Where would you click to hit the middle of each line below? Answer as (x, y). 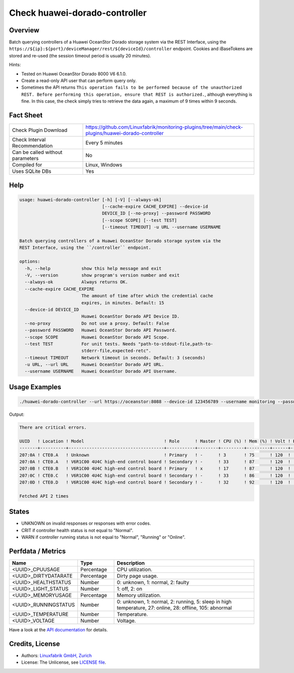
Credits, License (35, 644)
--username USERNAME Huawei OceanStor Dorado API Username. (101, 371)
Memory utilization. (139, 595)
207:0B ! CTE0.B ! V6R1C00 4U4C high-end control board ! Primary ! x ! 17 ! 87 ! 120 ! (155, 469)
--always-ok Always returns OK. (76, 282)
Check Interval (29, 140)
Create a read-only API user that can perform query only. (79, 81)
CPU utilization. (135, 569)
